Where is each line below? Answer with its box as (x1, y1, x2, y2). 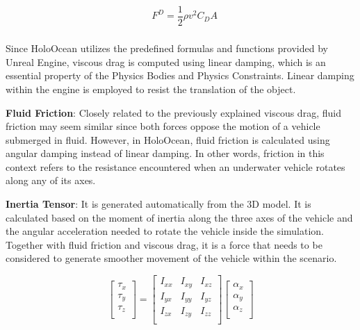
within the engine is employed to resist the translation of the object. (6, 81, 296, 96)
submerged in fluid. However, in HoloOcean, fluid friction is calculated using (6, 132, 330, 147)
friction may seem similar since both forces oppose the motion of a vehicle (6, 119, 320, 133)
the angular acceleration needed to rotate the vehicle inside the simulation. (6, 224, 324, 238)
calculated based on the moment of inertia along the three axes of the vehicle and (6, 210, 353, 224)
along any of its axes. (6, 173, 96, 188)
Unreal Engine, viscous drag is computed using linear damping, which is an (6, 54, 326, 69)
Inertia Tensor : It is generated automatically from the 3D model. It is (6, 197, 311, 211)
